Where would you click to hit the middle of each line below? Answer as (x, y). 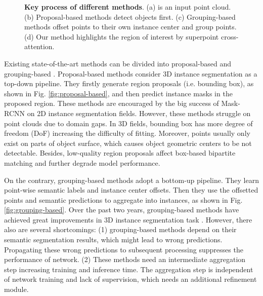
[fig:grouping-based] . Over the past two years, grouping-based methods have (122, 210)
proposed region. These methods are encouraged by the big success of (112, 103)
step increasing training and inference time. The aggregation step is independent (129, 269)
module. (16, 289)
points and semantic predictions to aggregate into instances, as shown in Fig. (123, 199)
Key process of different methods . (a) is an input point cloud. (128, 7)
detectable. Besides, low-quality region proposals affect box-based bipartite (120, 153)
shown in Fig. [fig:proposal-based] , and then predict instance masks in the (118, 93)
